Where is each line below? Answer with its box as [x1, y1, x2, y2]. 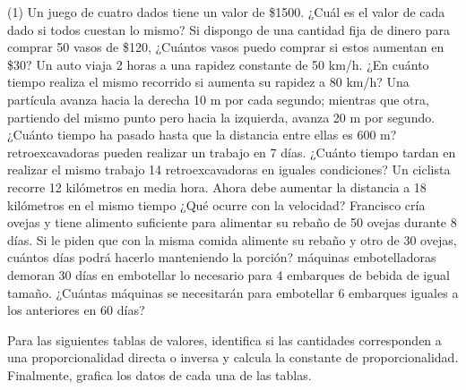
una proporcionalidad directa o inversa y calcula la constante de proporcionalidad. [7, 348, 459, 367]
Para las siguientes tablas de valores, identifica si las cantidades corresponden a [7, 330, 442, 349]
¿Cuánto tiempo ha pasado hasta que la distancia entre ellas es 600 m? [7, 125, 397, 144]
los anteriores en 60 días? [7, 301, 145, 319]
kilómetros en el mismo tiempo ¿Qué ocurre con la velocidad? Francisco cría [7, 195, 426, 214]
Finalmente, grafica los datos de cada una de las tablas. [7, 365, 312, 384]
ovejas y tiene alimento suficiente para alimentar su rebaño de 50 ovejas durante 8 [7, 213, 457, 232]
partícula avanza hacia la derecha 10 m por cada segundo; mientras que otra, [7, 89, 429, 108]
